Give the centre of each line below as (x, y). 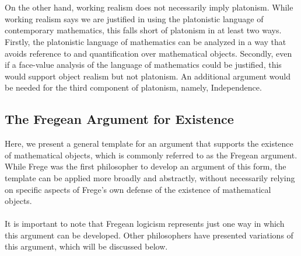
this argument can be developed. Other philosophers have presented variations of (149, 235)
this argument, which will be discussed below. (86, 246)
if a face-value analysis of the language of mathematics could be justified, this (143, 65)
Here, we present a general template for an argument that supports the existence (149, 143)
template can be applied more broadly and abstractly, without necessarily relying (150, 177)
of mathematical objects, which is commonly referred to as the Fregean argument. (151, 155)
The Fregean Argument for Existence (119, 119)
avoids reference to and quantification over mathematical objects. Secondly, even (148, 53)
